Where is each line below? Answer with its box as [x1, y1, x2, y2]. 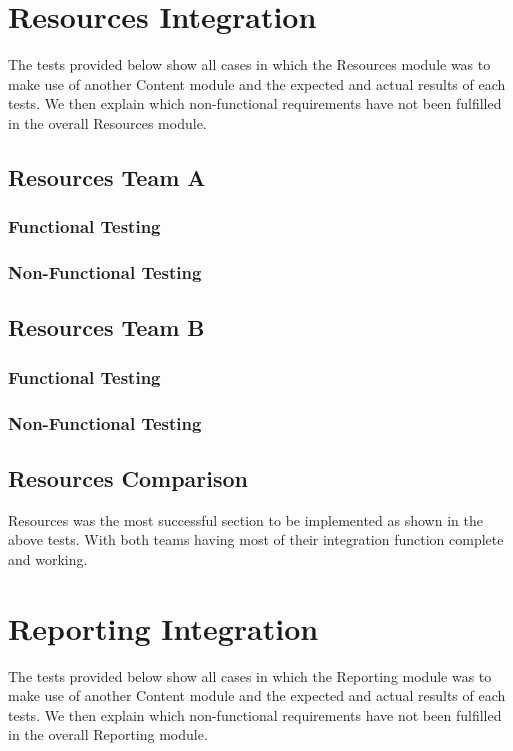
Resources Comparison [8, 462, 249, 493]
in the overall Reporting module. [8, 724, 208, 745]
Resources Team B [8, 312, 205, 343]
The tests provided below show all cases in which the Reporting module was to [8, 665, 492, 686]
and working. [8, 548, 88, 569]
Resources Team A [8, 161, 206, 192]
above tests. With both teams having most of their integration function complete [8, 529, 504, 550]
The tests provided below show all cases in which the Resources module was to [8, 54, 491, 75]
